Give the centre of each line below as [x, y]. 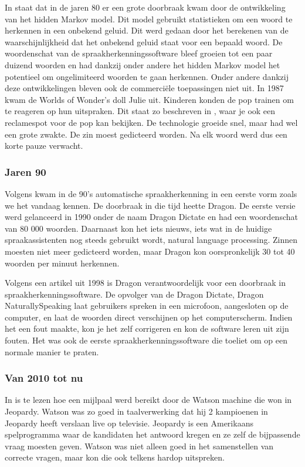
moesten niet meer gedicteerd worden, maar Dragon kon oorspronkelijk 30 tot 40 [150, 251]
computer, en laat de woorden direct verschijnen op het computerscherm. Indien [149, 317]
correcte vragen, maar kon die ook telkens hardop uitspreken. [115, 457]
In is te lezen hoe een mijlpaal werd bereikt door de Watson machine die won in [148, 400]
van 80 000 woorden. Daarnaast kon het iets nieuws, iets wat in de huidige [138, 228]
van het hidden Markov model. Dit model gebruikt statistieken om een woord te [149, 19]
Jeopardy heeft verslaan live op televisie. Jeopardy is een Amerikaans [129, 423]
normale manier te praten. [52, 351]
